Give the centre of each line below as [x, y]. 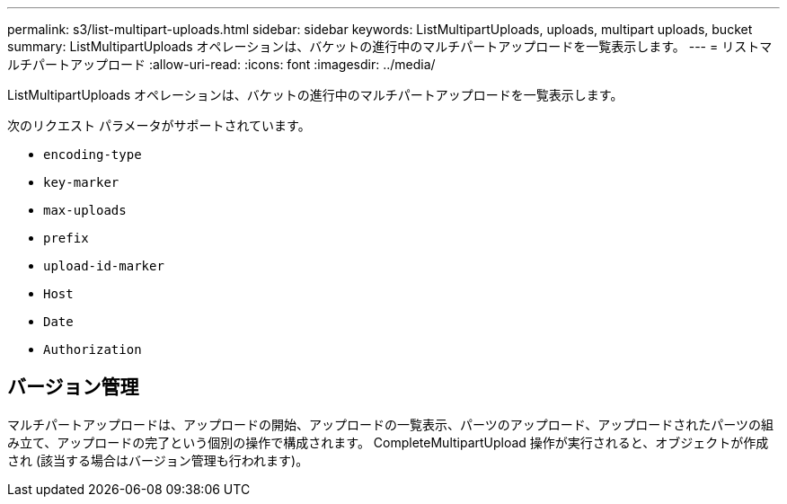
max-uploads [85, 210]
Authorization [93, 349]
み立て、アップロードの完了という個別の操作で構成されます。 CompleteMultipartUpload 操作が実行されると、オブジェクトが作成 [388, 442]
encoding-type [93, 155]
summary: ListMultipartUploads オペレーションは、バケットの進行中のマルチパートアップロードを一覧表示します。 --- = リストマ [390, 46]
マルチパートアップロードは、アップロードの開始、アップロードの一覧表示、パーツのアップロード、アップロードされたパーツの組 [390, 424]
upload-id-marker [104, 266]
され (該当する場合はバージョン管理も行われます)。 [158, 460]
